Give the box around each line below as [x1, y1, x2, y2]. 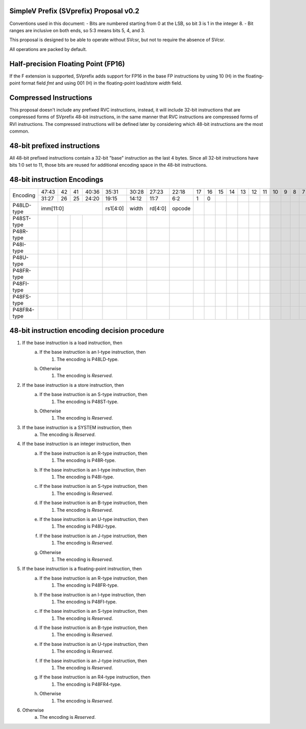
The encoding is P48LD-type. [57, 356, 119, 362]
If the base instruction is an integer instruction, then [22, 441, 131, 447]
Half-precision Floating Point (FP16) [9, 59, 125, 68]
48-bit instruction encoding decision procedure [9, 326, 164, 335]
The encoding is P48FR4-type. [57, 681, 122, 687]
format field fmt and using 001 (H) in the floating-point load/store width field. [21, 80, 183, 86]
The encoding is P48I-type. [57, 474, 115, 480]
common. [9, 128, 30, 135]
